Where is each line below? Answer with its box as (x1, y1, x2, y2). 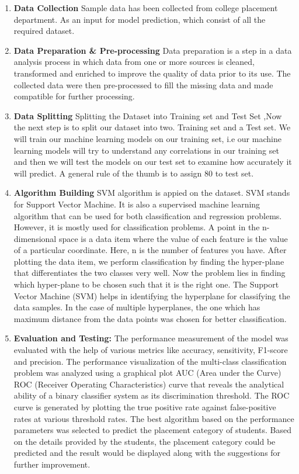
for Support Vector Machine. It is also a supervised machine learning (13, 198, 260, 210)
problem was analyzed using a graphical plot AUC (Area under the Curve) (13, 366, 281, 379)
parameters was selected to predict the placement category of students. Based (13, 424, 291, 436)
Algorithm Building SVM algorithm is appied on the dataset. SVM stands (13, 186, 290, 199)
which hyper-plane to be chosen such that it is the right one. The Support (13, 278, 279, 290)
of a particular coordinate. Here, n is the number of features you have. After (13, 244, 287, 256)
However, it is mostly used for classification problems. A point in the (13, 221, 260, 233)
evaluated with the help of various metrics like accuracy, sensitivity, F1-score (13, 344, 288, 356)
